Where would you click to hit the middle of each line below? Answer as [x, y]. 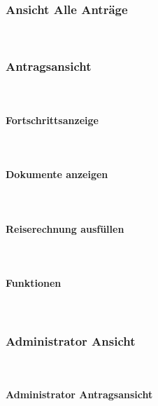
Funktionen [34, 282]
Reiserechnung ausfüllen [65, 228]
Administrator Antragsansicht [79, 394]
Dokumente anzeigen [57, 174]
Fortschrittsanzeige [52, 120]
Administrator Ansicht [71, 340]
